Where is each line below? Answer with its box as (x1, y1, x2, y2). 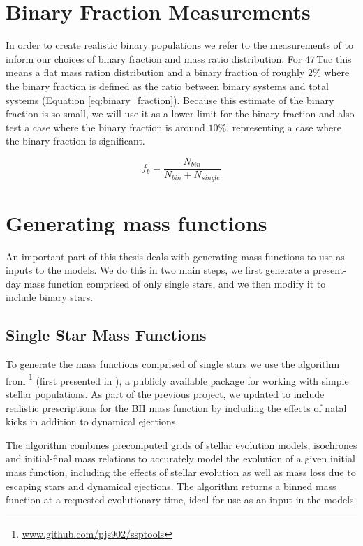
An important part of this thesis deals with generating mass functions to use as (6, 249, 345, 263)
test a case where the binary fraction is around (6, 119, 205, 134)
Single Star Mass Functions (6, 324, 207, 346)
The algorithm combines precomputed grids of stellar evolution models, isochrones (6, 437, 357, 452)
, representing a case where (226, 119, 341, 134)
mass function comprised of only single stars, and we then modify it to (24, 276, 326, 290)
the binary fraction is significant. (6, 133, 145, 148)
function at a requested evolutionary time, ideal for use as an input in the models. (6, 492, 357, 507)
